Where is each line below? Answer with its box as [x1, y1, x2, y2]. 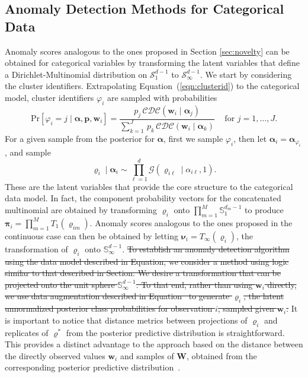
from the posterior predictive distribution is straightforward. [66, 326, 285, 338]
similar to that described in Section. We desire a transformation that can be [5, 267, 281, 279]
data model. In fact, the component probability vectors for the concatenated [5, 192, 281, 204]
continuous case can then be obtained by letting [5, 229, 178, 242]
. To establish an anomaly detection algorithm [122, 242, 290, 255]
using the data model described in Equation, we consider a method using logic [5, 255, 289, 267]
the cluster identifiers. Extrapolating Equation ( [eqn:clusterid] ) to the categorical [5, 80, 300, 92]
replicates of [5, 326, 49, 338]
